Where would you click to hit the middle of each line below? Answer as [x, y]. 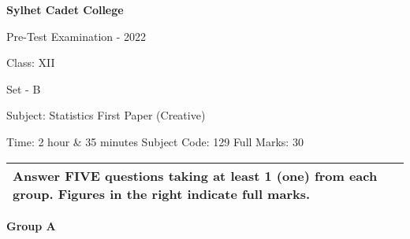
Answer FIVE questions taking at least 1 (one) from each [195, 175]
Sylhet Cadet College [65, 9]
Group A [31, 225]
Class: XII [31, 63]
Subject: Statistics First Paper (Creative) [106, 115]
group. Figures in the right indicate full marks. [162, 193]
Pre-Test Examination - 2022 [76, 36]
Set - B [24, 88]
